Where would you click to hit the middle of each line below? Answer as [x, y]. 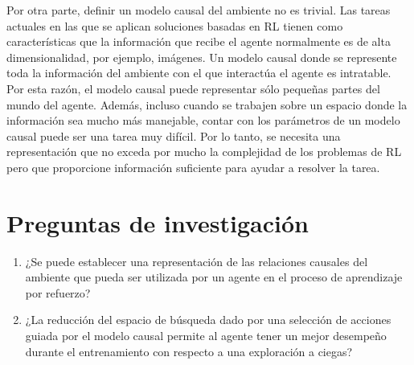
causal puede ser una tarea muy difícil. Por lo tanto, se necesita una [174, 135]
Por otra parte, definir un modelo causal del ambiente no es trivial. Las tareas [199, 10]
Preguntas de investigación [158, 222]
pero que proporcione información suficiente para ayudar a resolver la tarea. [193, 167]
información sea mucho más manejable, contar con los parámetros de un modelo [203, 120]
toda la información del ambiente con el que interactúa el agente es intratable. [199, 73]
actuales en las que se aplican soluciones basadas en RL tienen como [175, 25]
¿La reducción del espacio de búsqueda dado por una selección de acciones [208, 320]
